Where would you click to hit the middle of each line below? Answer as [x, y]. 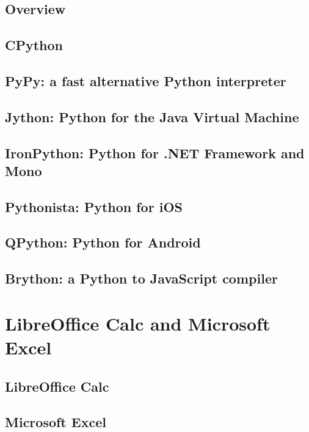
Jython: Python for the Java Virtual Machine [152, 116]
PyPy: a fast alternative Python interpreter [146, 80]
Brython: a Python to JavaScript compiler [141, 278]
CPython [34, 45]
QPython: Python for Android [103, 242]
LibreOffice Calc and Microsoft [138, 323]
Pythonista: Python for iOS [94, 206]
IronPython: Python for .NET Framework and [155, 152]
